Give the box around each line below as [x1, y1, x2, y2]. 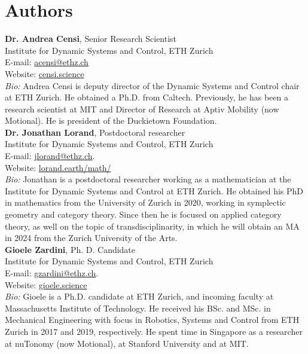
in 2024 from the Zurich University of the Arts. [5, 231, 178, 244]
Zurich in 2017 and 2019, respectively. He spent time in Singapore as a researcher [5, 325, 303, 337]
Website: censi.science [5, 67, 84, 80]
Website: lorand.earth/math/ [5, 161, 111, 173]
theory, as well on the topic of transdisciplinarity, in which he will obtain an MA [5, 219, 300, 232]
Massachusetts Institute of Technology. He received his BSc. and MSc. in [5, 301, 271, 314]
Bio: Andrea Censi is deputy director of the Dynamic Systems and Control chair [5, 79, 300, 91]
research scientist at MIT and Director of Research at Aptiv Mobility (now [5, 102, 279, 115]
